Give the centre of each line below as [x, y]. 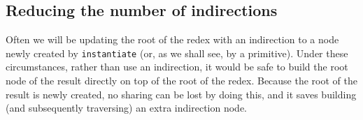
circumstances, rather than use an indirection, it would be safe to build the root [177, 67]
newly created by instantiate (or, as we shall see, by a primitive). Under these [177, 53]
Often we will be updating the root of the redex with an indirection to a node [172, 39]
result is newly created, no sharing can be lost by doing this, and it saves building [181, 94]
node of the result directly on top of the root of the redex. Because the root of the [181, 81]
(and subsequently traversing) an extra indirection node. [126, 108]
